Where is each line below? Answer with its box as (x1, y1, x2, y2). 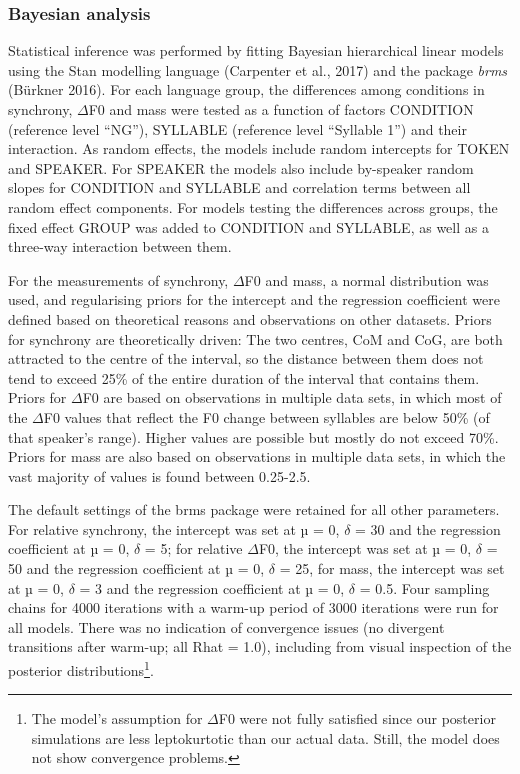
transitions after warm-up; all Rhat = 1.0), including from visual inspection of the (8, 636, 512, 657)
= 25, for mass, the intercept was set (279, 558, 505, 579)
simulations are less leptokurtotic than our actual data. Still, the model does (31, 727, 500, 748)
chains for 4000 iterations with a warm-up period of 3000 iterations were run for (8, 597, 499, 618)
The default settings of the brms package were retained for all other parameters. (8, 499, 500, 520)
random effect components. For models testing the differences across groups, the (8, 196, 498, 217)
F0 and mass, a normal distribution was (244, 269, 489, 290)
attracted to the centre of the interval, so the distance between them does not (8, 348, 484, 369)
